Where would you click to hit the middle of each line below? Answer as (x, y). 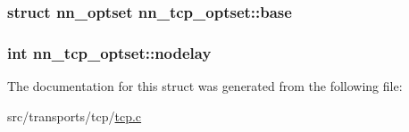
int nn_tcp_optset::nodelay (109, 52)
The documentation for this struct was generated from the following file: (205, 86)
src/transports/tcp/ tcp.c (75, 115)
